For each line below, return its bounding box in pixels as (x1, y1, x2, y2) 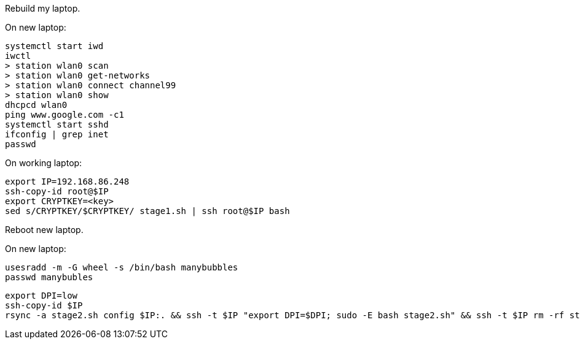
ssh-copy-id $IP (5, 300, 83, 310)
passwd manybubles (5, 272, 93, 282)
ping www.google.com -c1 (5, 110, 124, 120)
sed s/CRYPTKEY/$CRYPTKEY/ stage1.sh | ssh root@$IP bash (5, 206, 290, 216)
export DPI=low (5, 291, 78, 300)
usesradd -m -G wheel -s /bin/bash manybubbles (5, 262, 238, 272)
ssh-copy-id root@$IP (5, 186, 109, 196)
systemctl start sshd (5, 120, 109, 129)
